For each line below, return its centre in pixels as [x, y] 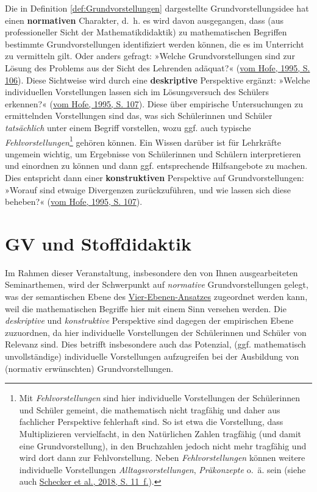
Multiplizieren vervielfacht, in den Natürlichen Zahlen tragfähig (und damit [160, 433]
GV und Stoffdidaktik [98, 243]
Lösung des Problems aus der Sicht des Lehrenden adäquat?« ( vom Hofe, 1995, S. [158, 67]
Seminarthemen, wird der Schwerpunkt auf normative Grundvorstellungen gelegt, [157, 284]
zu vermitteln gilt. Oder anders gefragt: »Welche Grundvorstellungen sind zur [150, 56]
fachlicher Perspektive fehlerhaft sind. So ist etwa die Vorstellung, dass [151, 422]
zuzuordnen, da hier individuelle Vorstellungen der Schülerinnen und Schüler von [156, 332]
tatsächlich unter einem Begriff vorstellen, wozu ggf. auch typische [128, 127]
